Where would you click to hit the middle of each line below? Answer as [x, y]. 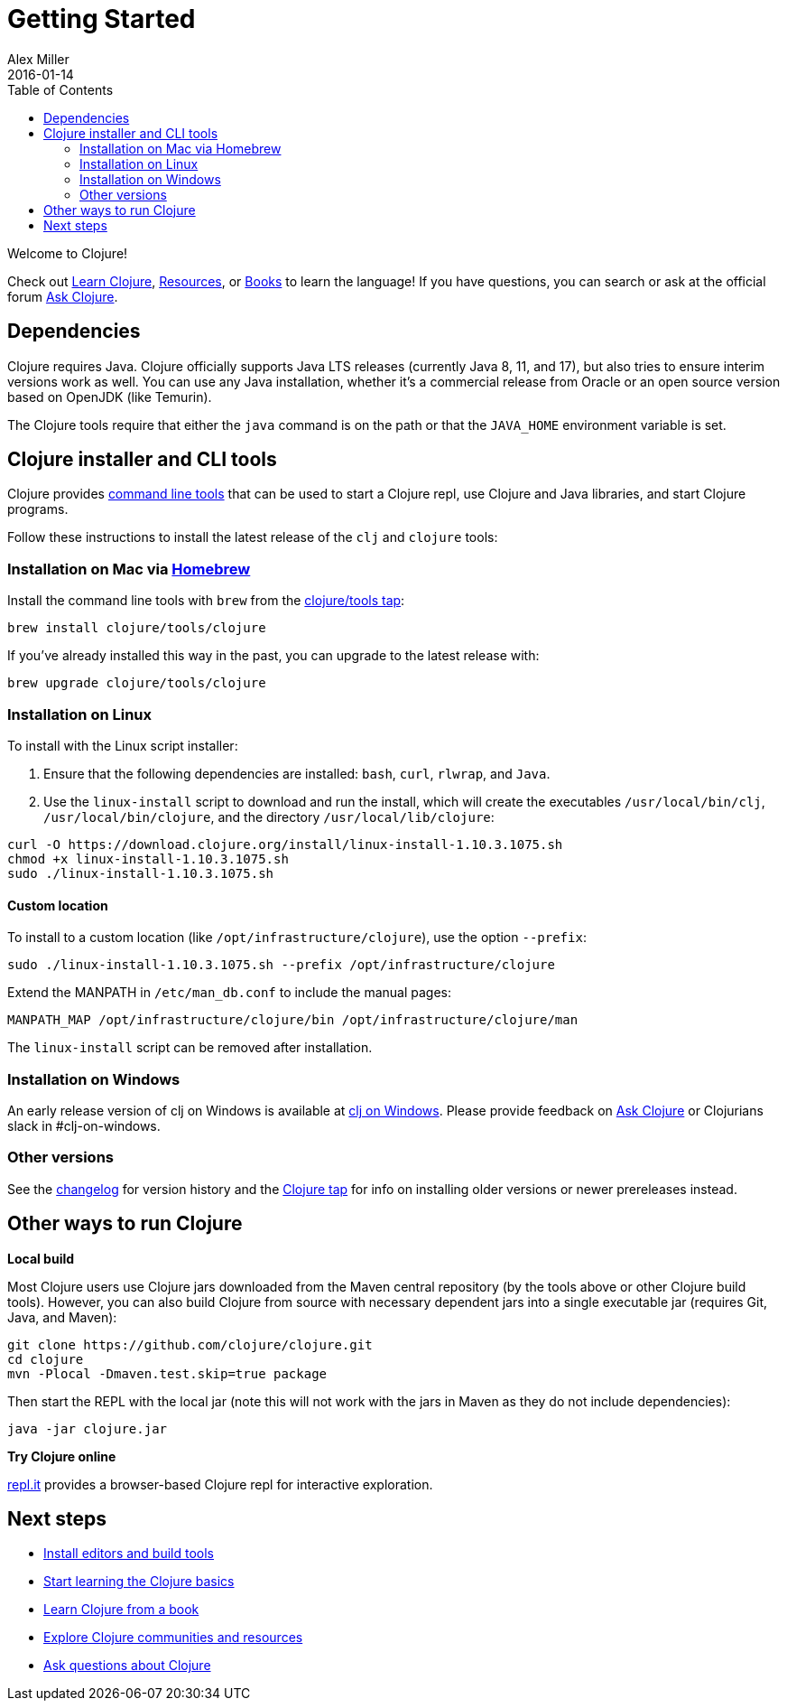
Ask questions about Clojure [127, 1666]
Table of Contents [60, 89]
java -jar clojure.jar [88, 1428]
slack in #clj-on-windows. [84, 1125]
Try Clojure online [62, 1456]
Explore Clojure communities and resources [173, 1638]
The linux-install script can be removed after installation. [190, 1048]
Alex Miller [38, 59]
